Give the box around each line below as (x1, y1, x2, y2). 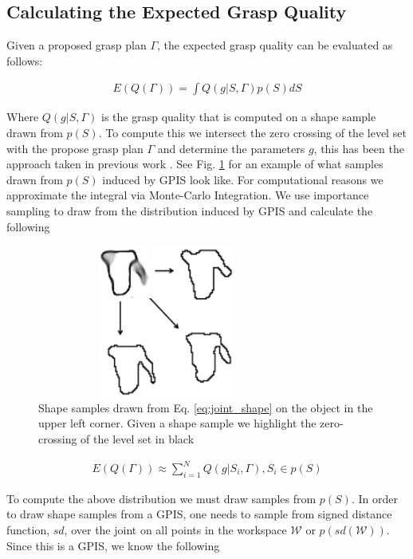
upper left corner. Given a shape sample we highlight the (38, 415, 317, 431)
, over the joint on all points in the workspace (64, 522, 287, 538)
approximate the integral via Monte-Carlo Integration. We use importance (6, 187, 369, 203)
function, (6, 522, 50, 538)
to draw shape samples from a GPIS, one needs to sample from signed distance (6, 506, 392, 522)
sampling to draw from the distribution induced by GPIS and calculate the (6, 202, 373, 218)
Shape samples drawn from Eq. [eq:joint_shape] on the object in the (38, 399, 373, 415)
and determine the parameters (157, 140, 305, 156)
